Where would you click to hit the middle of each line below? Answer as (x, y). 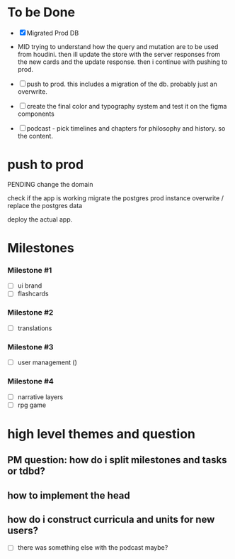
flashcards (33, 294)
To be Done (41, 12)
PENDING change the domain (50, 184)
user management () (47, 362)
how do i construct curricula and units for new (111, 519)
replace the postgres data (45, 205)
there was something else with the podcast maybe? (93, 548)
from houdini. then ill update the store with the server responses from (119, 54)
